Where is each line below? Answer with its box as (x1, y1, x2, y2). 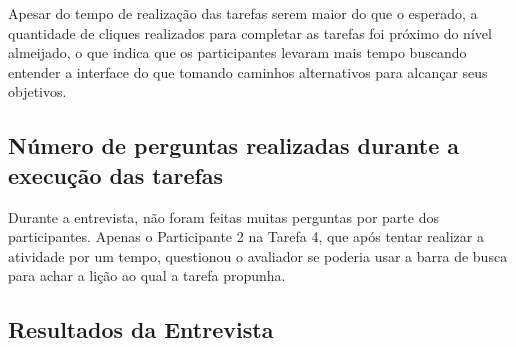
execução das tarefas (8, 159, 224, 190)
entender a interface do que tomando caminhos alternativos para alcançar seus (8, 61, 488, 82)
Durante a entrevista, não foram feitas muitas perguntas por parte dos (8, 206, 439, 227)
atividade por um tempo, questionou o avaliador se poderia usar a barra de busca (8, 245, 508, 266)
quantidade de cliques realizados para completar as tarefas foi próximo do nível (8, 22, 492, 43)
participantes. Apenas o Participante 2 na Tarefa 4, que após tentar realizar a (8, 226, 484, 247)
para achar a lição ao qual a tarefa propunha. (8, 265, 286, 286)
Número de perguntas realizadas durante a (8, 130, 460, 161)
